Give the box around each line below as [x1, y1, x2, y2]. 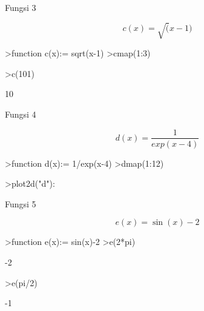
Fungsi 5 [5, 197, 36, 210]
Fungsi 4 [5, 107, 36, 120]
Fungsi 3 [5, 1, 36, 13]
